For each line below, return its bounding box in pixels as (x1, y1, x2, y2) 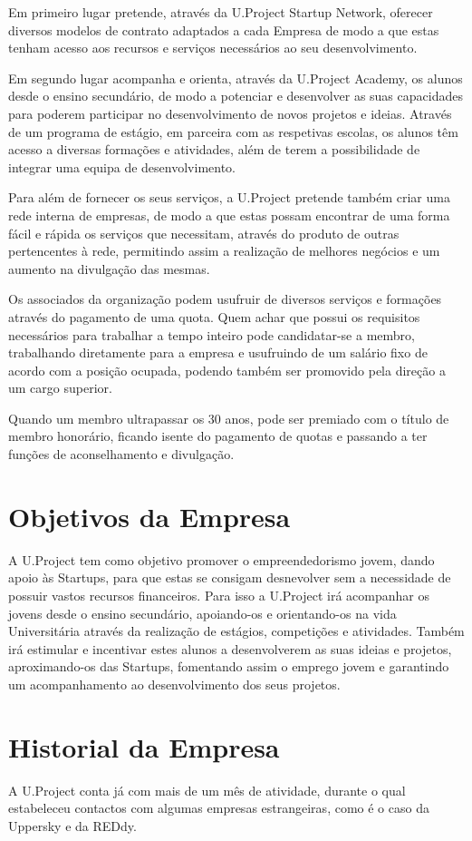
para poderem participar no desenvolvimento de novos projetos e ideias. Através (8, 103, 452, 122)
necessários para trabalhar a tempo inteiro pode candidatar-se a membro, (8, 325, 415, 344)
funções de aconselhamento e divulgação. (8, 445, 235, 464)
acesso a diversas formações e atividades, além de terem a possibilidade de (8, 140, 420, 159)
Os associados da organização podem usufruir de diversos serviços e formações (8, 289, 442, 308)
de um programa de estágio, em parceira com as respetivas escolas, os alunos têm (8, 122, 458, 141)
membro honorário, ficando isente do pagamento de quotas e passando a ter (8, 426, 428, 445)
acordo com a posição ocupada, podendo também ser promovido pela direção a (8, 360, 446, 379)
